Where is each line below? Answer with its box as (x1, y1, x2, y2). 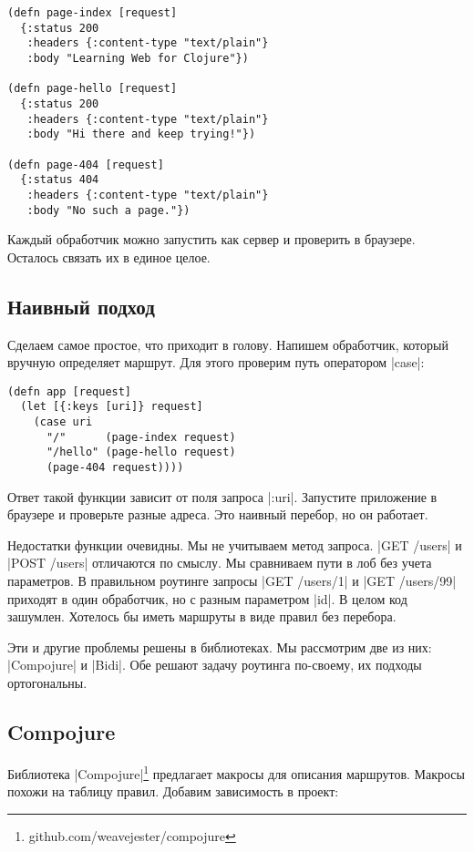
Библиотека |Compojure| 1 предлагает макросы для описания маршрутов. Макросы (7, 761, 465, 783)
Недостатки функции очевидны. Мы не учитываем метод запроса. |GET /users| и (7, 535, 462, 554)
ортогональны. (7, 673, 88, 693)
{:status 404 (20, 173, 99, 187)
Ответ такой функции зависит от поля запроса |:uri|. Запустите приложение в (7, 487, 438, 506)
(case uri (33, 416, 93, 429)
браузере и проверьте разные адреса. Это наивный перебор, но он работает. (7, 505, 428, 524)
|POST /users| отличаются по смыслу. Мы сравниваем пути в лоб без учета (7, 553, 432, 572)
